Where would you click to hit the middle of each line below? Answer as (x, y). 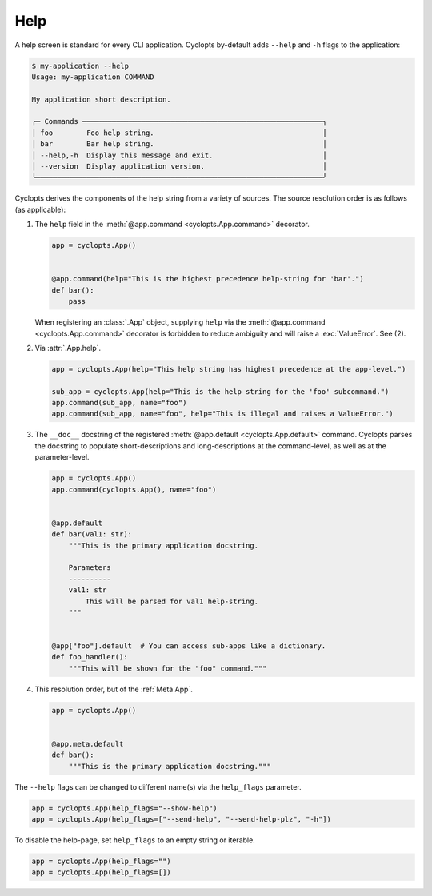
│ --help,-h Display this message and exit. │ (179, 155)
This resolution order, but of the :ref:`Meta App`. (114, 689)
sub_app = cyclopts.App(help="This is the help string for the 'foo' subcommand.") (220, 391)
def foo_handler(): (90, 657)
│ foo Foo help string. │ (179, 133)
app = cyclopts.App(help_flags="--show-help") (124, 808)
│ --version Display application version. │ (179, 167)
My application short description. (101, 99)
